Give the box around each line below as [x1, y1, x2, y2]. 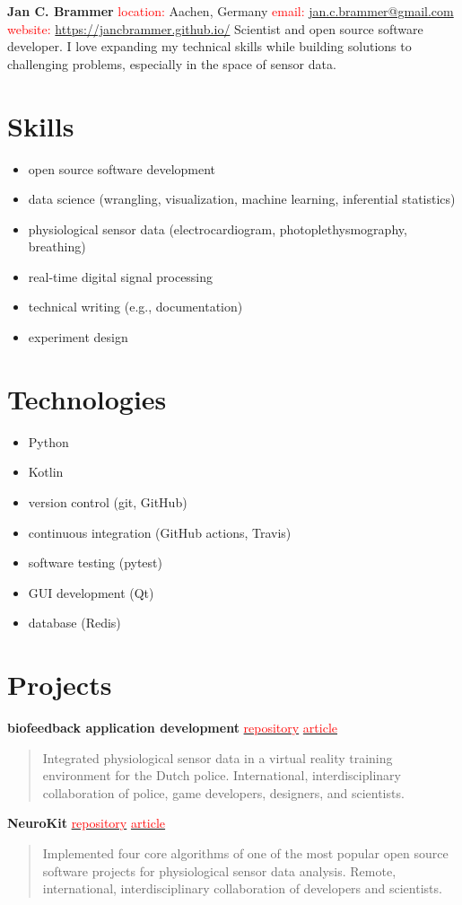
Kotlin [28, 462, 64, 481]
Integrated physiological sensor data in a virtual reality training [42, 748, 393, 767]
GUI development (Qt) [28, 583, 154, 602]
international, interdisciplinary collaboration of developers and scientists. [42, 879, 442, 898]
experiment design [28, 328, 128, 347]
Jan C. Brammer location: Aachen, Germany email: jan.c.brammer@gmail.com [7, 2, 454, 20]
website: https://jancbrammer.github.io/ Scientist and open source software [7, 19, 423, 38]
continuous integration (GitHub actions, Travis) [28, 523, 292, 541]
